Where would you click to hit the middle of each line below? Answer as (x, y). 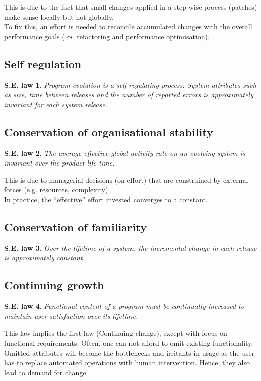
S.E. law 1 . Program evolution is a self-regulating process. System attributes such (130, 85)
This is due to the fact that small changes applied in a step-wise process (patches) (131, 7)
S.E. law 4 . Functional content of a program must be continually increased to (124, 306)
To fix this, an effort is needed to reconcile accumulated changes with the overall (128, 26)
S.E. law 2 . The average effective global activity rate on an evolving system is (125, 153)
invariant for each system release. (56, 104)
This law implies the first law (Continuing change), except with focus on (116, 333)
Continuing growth (54, 285)
